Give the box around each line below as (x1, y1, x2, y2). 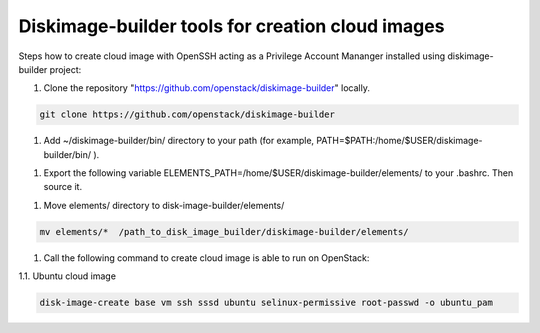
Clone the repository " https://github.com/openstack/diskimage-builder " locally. (43, 82, 370, 94)
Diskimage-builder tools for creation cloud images (18, 15, 445, 37)
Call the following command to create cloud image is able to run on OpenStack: (43, 251, 370, 264)
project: (49, 63, 82, 75)
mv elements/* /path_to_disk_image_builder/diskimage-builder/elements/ (39, 226, 409, 237)
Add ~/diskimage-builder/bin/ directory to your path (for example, (43, 135, 315, 147)
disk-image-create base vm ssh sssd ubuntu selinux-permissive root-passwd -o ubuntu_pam (39, 297, 494, 309)
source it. (43, 181, 83, 193)
